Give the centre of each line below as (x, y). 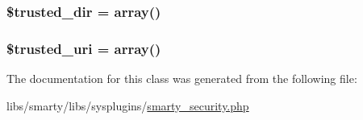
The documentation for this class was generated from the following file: (182, 79)
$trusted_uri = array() (84, 48)
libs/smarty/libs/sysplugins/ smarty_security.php (128, 105)
